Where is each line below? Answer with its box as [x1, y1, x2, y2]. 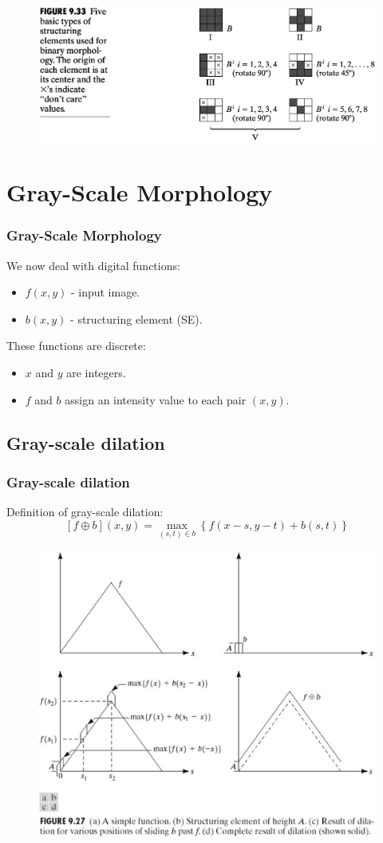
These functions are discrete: [6, 337, 146, 354]
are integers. [66, 364, 126, 381]
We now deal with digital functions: [6, 256, 180, 273]
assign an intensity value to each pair [65, 391, 247, 408]
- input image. [70, 284, 140, 300]
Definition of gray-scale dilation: [6, 503, 164, 520]
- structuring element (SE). [70, 310, 203, 327]
